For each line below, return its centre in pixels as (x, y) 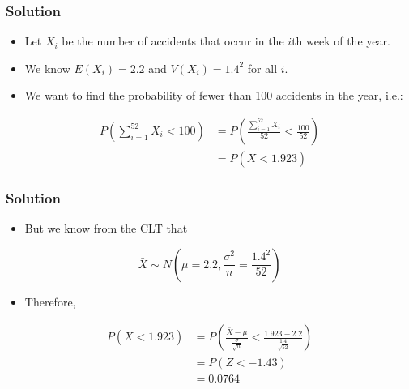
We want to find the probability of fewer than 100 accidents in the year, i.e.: (214, 95)
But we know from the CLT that (106, 228)
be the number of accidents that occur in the (173, 41)
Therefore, (50, 301)
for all (262, 68)
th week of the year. (341, 41)
